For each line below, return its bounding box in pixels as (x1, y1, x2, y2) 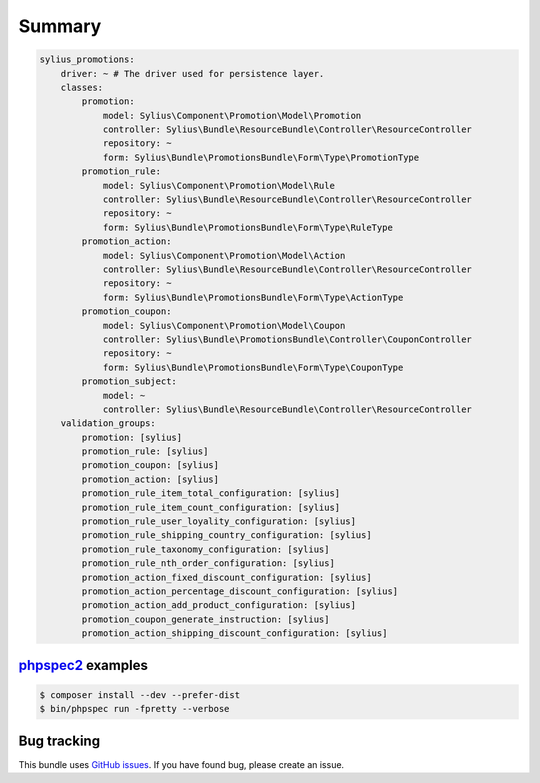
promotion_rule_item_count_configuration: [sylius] (81, 501, 341, 513)
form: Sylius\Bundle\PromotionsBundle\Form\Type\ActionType (102, 291, 404, 303)
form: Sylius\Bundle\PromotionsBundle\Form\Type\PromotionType (102, 151, 420, 163)
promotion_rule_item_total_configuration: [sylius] (81, 488, 341, 499)
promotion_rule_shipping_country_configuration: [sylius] (81, 530, 372, 541)
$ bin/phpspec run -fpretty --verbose (39, 703, 230, 715)
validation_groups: (60, 418, 157, 429)
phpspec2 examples (18, 656, 149, 674)
